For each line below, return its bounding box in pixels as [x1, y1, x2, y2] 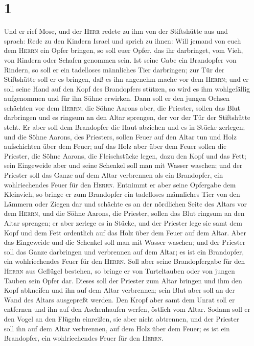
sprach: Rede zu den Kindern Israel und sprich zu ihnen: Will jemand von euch [4, 35, 241, 46]
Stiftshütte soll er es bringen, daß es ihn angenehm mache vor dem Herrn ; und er [4, 74, 249, 84]
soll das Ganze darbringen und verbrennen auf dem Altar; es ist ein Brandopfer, [4, 246, 244, 256]
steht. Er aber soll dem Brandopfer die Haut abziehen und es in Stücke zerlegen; [4, 122, 245, 132]
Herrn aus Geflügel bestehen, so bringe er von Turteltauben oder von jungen [4, 265, 235, 276]
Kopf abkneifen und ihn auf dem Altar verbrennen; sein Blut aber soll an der [4, 285, 235, 295]
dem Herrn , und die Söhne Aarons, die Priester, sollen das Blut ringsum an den [4, 208, 245, 218]
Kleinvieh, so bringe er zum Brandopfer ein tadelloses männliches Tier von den [4, 189, 240, 199]
